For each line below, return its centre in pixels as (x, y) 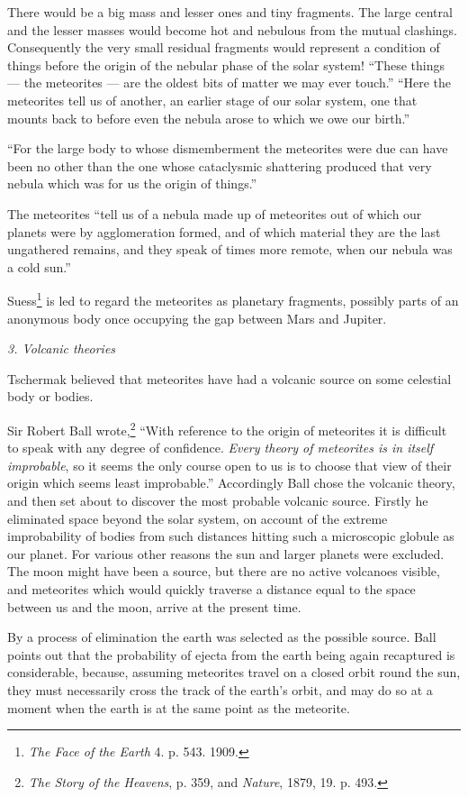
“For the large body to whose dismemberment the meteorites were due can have (228, 148)
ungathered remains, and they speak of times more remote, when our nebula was (230, 249)
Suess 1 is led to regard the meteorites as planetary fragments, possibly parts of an (233, 299)
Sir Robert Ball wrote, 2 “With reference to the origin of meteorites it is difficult (227, 428)
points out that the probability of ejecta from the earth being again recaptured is (231, 654)
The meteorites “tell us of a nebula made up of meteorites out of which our (215, 213)
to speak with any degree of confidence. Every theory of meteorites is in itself (220, 448)
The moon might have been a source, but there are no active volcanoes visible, (224, 571)
